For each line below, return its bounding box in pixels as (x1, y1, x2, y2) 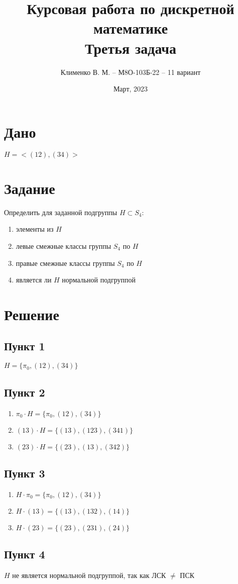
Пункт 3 (4, 465, 45, 480)
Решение (4, 304, 59, 324)
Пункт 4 (4, 546, 45, 562)
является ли (16, 274, 52, 285)
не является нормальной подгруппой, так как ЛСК (12, 569, 166, 580)
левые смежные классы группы (16, 240, 111, 251)
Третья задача (84, 37, 177, 58)
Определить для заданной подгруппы (4, 207, 117, 217)
